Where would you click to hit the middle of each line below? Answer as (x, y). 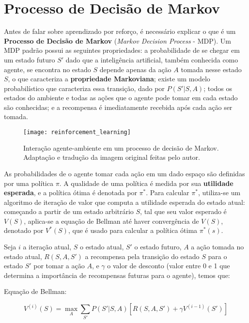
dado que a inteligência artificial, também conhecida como (152, 59)
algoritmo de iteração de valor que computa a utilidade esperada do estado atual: (124, 202)
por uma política (29, 183)
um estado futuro (30, 59)
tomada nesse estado (211, 69)
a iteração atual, (47, 247)
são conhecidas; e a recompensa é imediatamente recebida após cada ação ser (118, 107)
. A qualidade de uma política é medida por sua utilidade (146, 183)
